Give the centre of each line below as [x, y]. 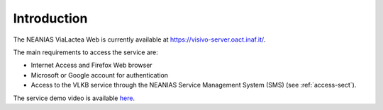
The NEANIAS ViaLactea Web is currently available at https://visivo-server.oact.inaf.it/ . [139, 39]
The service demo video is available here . [74, 98]
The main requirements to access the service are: [86, 52]
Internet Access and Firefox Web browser [91, 65]
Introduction [50, 18]
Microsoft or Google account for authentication [100, 75]
